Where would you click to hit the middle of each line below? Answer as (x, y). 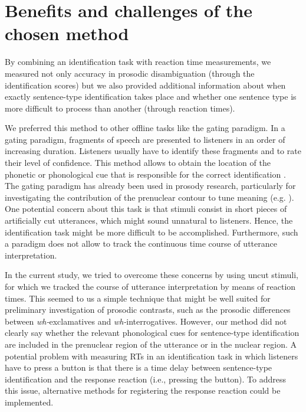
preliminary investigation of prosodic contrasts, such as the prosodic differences (148, 310)
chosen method (67, 33)
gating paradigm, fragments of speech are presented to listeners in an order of (145, 139)
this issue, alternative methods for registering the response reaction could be (143, 390)
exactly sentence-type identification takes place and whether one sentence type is (151, 97)
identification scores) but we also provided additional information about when (145, 85)
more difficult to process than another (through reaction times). (120, 108)
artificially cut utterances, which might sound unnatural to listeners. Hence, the (149, 220)
